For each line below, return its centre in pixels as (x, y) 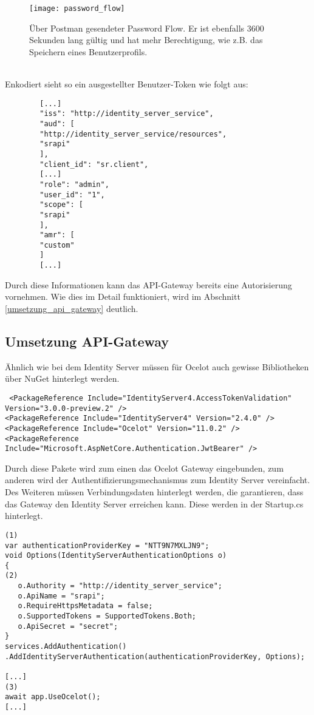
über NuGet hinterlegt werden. (62, 378)
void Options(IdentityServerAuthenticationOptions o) (116, 556)
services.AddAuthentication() (66, 647)
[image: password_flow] (77, 8)
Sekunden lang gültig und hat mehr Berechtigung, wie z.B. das (146, 40)
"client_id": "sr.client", (94, 164)
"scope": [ (61, 205)
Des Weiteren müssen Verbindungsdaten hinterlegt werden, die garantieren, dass (154, 492)
